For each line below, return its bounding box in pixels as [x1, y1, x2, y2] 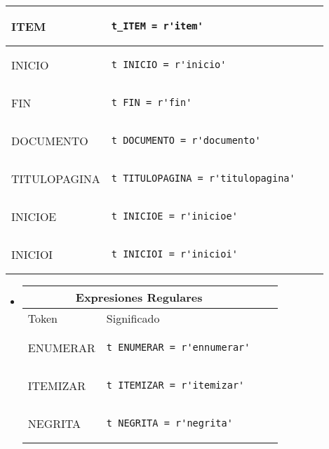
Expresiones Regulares [75, 289, 203, 305]
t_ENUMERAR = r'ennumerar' [106, 342, 250, 353]
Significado [106, 310, 160, 326]
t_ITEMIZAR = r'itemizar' [106, 380, 245, 391]
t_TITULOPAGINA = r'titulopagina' [111, 173, 295, 184]
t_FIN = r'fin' [111, 97, 192, 108]
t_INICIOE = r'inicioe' [111, 210, 238, 222]
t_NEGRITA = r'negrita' [106, 417, 233, 429]
